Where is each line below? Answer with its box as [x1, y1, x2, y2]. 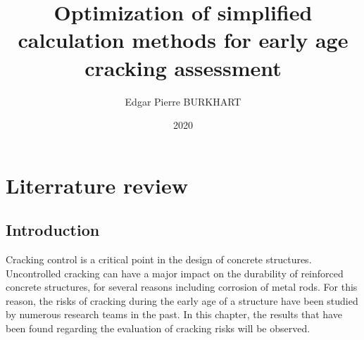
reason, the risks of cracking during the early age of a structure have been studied [6, 293, 358, 308]
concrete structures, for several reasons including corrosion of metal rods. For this [6, 279, 358, 294]
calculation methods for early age [18, 25, 349, 54]
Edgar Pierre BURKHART [125, 94, 241, 108]
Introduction [6, 219, 100, 241]
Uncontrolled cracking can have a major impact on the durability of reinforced [6, 265, 344, 280]
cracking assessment [84, 53, 282, 82]
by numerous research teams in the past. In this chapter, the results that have [6, 307, 342, 322]
